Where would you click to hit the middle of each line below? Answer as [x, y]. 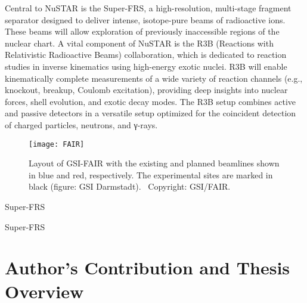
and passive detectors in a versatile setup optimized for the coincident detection [151, 113]
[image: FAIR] [57, 144]
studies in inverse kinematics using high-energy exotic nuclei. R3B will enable [146, 66]
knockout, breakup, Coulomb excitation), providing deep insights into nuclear [146, 90]
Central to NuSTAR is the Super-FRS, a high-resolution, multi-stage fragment [148, 8]
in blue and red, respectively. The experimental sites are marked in [151, 174]
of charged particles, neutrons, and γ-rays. [81, 124]
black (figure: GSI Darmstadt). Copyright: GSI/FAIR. [130, 186]
